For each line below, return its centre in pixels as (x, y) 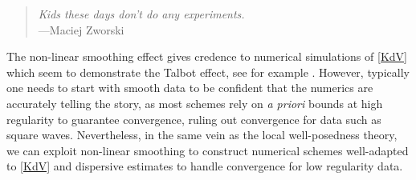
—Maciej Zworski (81, 29)
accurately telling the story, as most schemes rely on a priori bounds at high (195, 103)
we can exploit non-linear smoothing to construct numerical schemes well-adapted (208, 150)
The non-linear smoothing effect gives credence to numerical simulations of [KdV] (207, 56)
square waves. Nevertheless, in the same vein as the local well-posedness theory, (202, 135)
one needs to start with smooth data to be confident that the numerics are (190, 88)
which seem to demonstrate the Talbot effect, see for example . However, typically (208, 72)
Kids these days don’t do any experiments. (141, 14)
